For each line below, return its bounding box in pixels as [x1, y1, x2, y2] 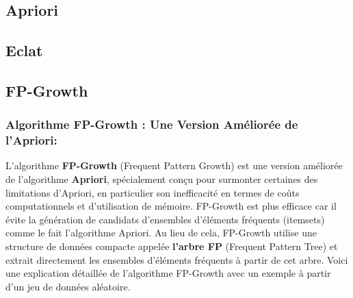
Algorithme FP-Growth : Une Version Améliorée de [5, 116, 298, 133]
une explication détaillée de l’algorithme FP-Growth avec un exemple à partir [5, 266, 331, 280]
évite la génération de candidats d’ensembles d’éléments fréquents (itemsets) [5, 212, 325, 226]
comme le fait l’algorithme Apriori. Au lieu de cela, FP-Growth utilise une [5, 225, 317, 240]
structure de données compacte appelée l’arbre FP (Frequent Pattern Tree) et [5, 239, 338, 253]
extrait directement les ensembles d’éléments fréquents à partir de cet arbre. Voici [5, 252, 348, 266]
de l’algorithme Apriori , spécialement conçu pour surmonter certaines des [5, 172, 318, 186]
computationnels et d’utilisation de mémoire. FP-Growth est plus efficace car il [5, 199, 337, 213]
